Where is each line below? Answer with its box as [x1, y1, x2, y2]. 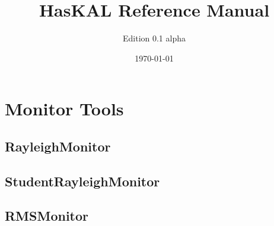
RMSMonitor [5, 206, 89, 225]
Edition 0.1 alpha [122, 32, 186, 44]
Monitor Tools [5, 96, 124, 121]
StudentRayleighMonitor [5, 172, 160, 190]
